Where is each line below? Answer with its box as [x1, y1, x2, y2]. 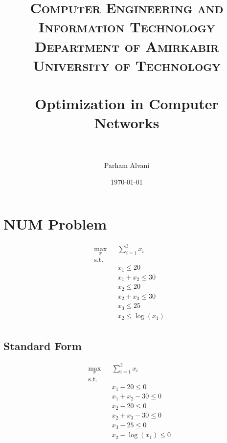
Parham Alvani [104, 160, 150, 170]
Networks [94, 113, 159, 133]
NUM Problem [3, 213, 107, 233]
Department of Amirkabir [34, 36, 219, 56]
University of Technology [33, 55, 221, 75]
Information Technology [38, 17, 215, 37]
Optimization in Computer [35, 93, 219, 114]
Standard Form [3, 338, 82, 353]
